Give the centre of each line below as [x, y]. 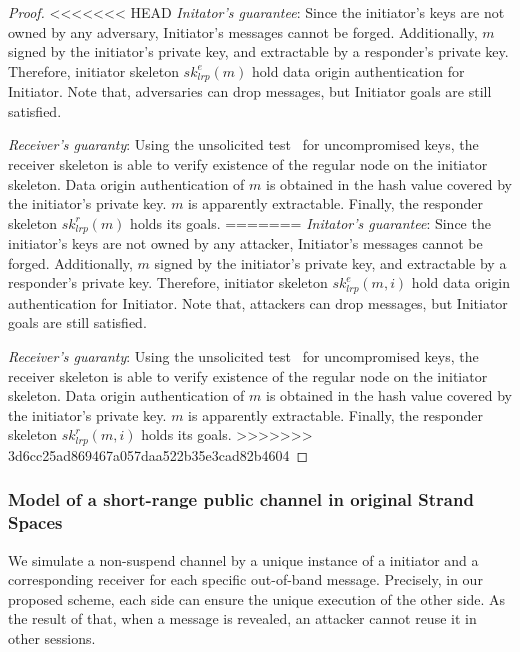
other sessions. [52, 638]
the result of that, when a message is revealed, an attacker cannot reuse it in [242, 618]
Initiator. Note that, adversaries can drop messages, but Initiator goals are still [250, 91]
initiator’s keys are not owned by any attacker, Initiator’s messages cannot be [245, 243]
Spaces [35, 522]
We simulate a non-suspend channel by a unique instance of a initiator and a [243, 559]
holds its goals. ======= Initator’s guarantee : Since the [310, 222]
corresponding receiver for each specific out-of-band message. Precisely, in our [245, 579]
